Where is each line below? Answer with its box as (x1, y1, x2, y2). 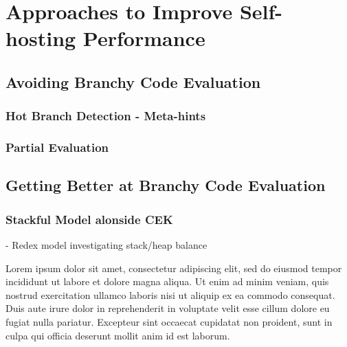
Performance (82, 24, 205, 52)
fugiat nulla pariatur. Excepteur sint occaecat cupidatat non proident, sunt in (5, 315, 333, 328)
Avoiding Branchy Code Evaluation (5, 71, 261, 92)
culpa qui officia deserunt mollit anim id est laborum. (5, 328, 230, 342)
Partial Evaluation (5, 139, 109, 156)
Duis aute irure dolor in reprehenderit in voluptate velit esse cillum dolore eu (5, 301, 330, 315)
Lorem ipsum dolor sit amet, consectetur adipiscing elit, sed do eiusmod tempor (5, 260, 342, 275)
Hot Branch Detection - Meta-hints (5, 107, 206, 124)
